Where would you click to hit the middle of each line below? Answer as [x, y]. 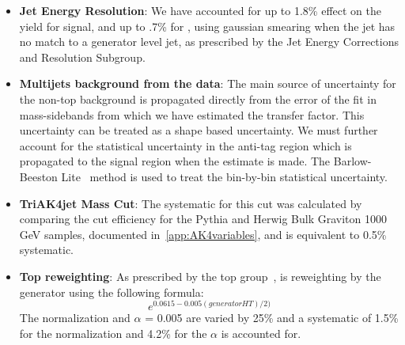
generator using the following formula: [112, 292]
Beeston [38, 176]
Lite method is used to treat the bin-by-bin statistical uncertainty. [224, 176]
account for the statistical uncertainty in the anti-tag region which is [185, 145]
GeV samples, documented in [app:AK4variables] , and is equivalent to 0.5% [203, 234]
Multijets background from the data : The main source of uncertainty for [208, 83]
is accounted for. [261, 333]
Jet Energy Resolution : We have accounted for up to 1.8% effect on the [201, 10]
